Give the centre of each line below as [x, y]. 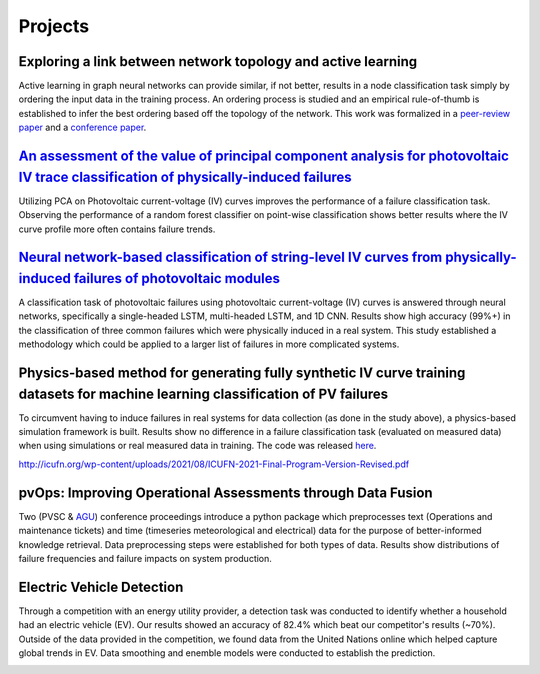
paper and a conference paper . [82, 127]
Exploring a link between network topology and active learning [218, 61]
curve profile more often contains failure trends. [117, 229]
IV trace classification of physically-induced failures [185, 176]
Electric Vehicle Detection [101, 586]
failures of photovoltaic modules [176, 278]
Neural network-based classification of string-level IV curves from [230, 257]
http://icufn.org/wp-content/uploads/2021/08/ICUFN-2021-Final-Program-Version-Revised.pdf [214, 464]
